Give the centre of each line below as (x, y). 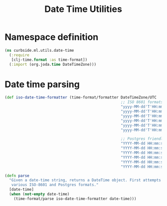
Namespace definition (52, 37)
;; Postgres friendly (143, 139)
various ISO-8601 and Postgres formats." (55, 185)
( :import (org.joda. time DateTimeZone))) (53, 64)
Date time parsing (42, 84)
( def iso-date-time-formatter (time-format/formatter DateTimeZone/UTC (81, 98)
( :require (19, 55)
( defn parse (17, 176)
